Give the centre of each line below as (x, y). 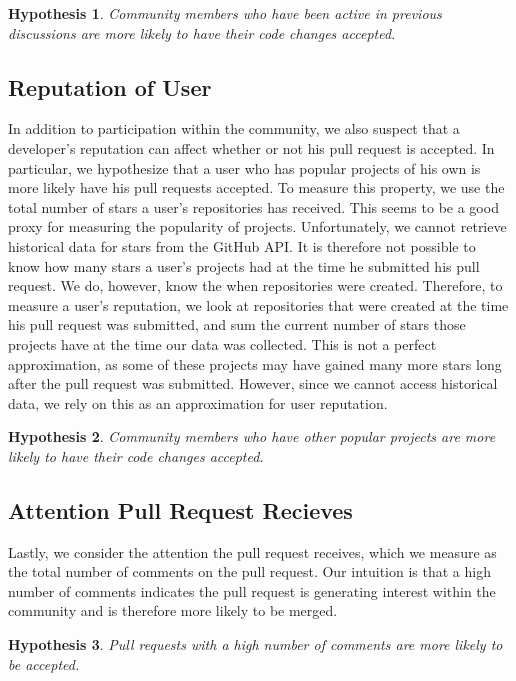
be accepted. (44, 663)
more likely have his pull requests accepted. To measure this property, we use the (256, 187)
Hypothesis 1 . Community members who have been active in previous (225, 13)
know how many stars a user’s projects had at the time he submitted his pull (244, 265)
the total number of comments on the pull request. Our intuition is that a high (249, 571)
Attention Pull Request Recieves (180, 509)
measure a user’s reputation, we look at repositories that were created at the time (258, 304)
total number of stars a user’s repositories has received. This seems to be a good (253, 206)
